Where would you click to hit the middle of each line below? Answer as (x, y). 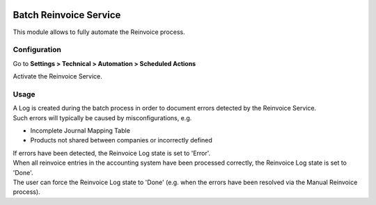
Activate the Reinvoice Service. (57, 76)
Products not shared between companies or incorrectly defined (121, 140)
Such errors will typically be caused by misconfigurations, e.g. (102, 117)
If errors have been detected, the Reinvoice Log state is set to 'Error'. (112, 153)
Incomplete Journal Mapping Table (80, 130)
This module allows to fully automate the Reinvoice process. (99, 32)
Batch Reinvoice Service (67, 15)
